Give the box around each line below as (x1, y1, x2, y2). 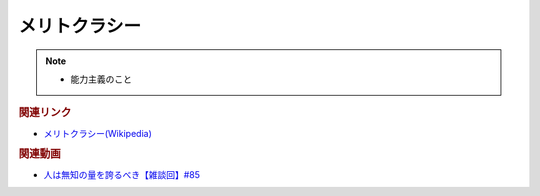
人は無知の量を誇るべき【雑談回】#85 (43, 168, 200, 180)
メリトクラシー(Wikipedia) (43, 127, 152, 139)
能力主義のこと (70, 73, 132, 85)
